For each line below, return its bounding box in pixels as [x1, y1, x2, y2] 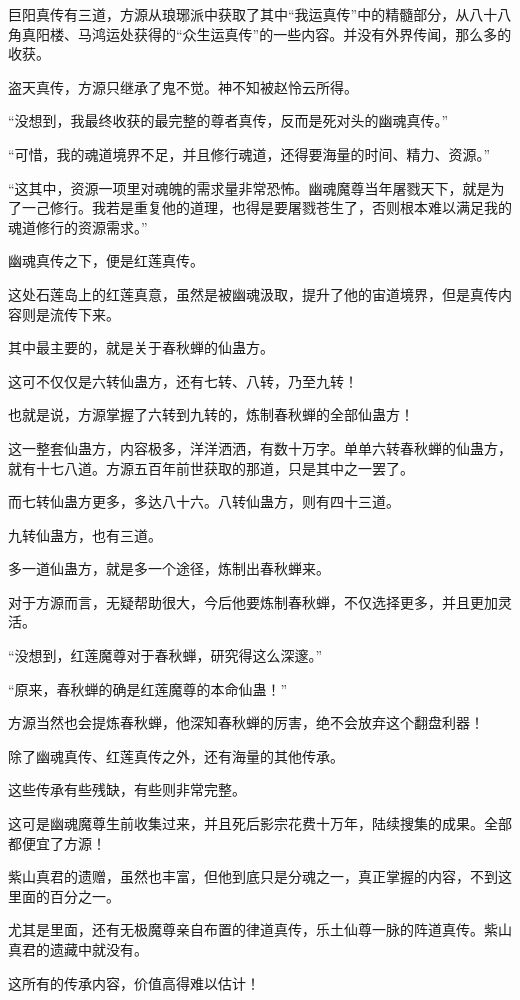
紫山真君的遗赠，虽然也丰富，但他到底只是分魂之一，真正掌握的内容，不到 [8, 866, 498, 887]
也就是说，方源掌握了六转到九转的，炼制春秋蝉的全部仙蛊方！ [8, 404, 414, 425]
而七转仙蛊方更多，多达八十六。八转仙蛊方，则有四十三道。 [8, 491, 400, 512]
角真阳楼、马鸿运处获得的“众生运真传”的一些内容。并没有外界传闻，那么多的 [8, 23, 512, 44]
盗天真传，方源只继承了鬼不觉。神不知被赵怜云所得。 [8, 76, 358, 97]
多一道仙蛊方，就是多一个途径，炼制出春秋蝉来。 [8, 558, 330, 579]
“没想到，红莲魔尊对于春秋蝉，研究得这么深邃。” [8, 645, 323, 666]
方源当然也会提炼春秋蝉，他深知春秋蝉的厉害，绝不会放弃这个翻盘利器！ [8, 712, 484, 733]
